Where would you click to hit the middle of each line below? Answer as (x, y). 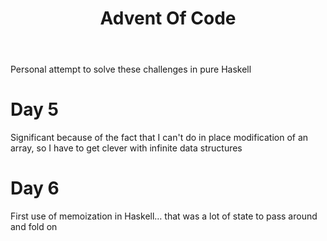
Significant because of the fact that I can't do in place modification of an (159, 138)
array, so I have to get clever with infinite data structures (126, 148)
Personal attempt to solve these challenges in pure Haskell (131, 69)
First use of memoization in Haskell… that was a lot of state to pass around (164, 216)
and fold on (34, 227)
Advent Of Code (168, 18)
